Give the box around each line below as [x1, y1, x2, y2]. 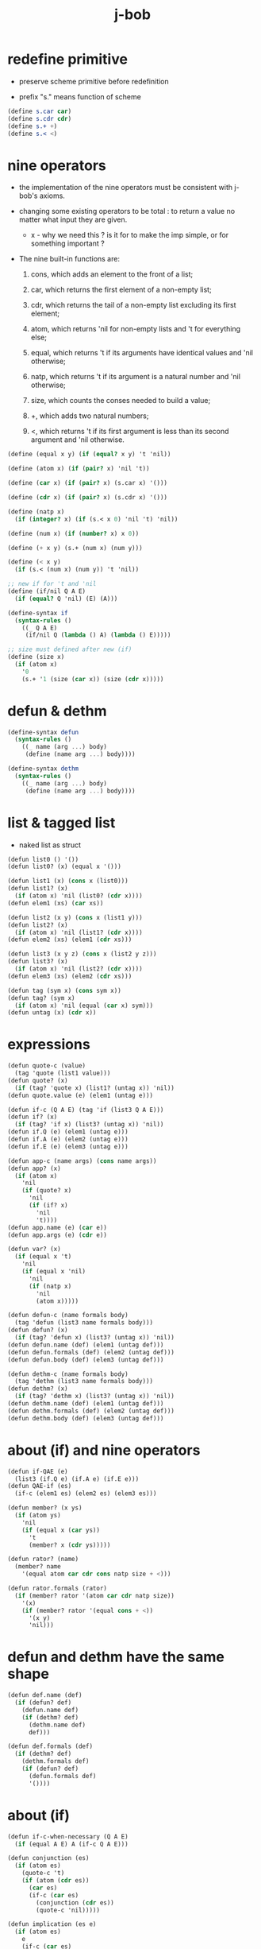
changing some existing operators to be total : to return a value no [18, 207, 236, 216]
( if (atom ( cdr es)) [21, 1877, 90, 1885]
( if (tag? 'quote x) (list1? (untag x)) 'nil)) [14, 1083, 175, 1092]
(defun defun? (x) [7, 1326, 68, 1335]
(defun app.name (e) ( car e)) [7, 1223, 108, 1231]
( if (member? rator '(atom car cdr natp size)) [14, 1591, 175, 1599]
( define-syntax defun [7, 728, 79, 736]
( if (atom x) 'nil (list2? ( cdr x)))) [14, 965, 144, 973]
